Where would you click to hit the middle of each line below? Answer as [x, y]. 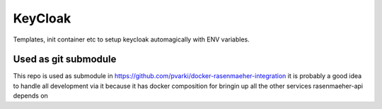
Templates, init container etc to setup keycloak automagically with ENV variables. [132, 39]
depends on [31, 96]
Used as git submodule [65, 59]
